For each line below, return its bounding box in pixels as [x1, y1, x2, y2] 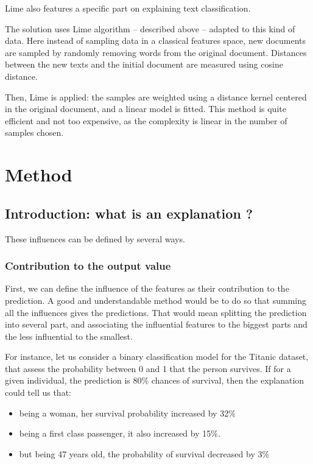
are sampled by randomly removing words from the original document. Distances [5, 46, 307, 58]
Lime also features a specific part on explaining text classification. [5, 2, 251, 14]
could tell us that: [5, 386, 71, 399]
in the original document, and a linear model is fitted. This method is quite [5, 102, 286, 115]
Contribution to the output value [5, 258, 171, 273]
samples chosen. [5, 126, 64, 139]
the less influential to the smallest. [5, 329, 133, 342]
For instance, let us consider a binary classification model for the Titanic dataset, [5, 350, 309, 363]
